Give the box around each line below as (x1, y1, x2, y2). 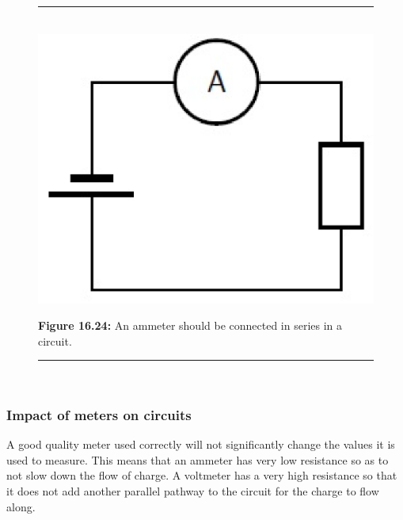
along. (6, 498, 36, 514)
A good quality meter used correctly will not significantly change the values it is (6, 436, 395, 453)
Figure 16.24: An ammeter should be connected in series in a (38, 317, 343, 334)
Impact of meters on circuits (6, 404, 192, 424)
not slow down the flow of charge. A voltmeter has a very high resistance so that (6, 467, 397, 484)
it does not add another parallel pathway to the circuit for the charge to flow (6, 482, 379, 499)
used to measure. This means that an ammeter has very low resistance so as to (6, 451, 389, 468)
